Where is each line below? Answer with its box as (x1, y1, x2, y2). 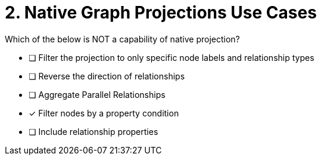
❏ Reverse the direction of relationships (29, 70, 185, 81)
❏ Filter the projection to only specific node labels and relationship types (29, 52, 314, 63)
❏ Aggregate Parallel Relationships (29, 89, 166, 100)
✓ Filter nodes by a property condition (29, 107, 179, 118)
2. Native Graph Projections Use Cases (5, 2, 317, 23)
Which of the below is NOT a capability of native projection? (5, 33, 240, 44)
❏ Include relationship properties (29, 126, 158, 137)
